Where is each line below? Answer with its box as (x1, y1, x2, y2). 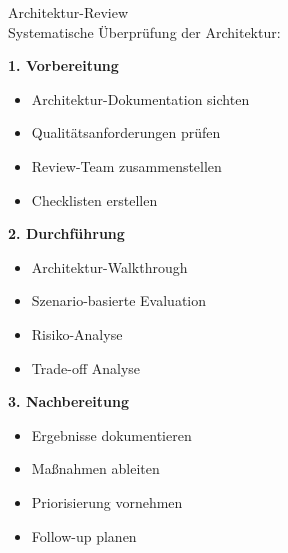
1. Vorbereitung (8, 55, 119, 76)
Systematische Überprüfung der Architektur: (8, 21, 281, 42)
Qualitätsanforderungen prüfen (31, 122, 221, 143)
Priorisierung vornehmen (31, 491, 183, 512)
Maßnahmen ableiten (31, 458, 160, 479)
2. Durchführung (8, 223, 125, 244)
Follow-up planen (31, 525, 137, 546)
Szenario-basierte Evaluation (31, 290, 206, 311)
